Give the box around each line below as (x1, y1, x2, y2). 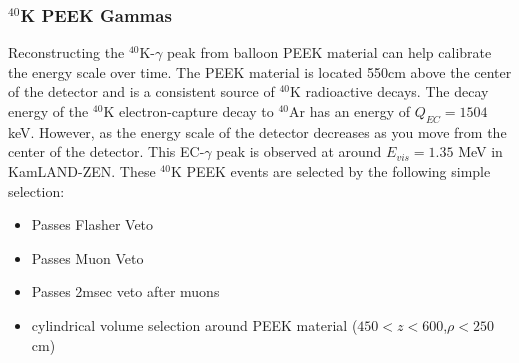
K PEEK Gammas (20, 2, 172, 27)
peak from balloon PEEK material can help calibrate (166, 42, 492, 63)
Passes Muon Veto (31, 247, 144, 268)
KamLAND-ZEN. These (8, 160, 156, 181)
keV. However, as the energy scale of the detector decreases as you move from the (8, 121, 507, 142)
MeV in (458, 141, 503, 162)
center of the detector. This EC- (8, 141, 205, 162)
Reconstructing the (8, 42, 125, 63)
